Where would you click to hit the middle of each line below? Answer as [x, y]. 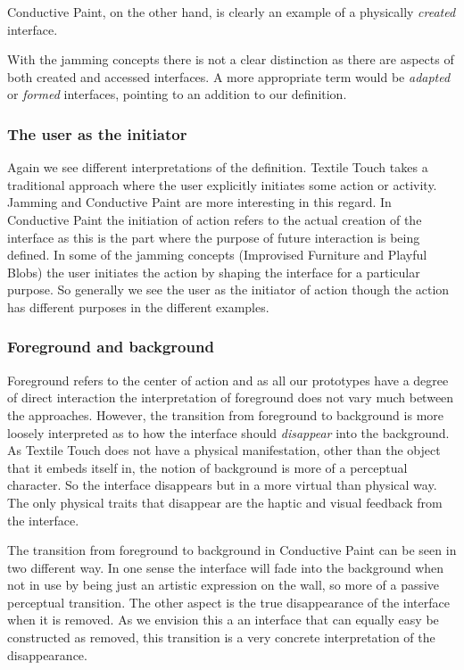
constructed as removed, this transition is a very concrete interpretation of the [221, 637]
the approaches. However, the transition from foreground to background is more [226, 414]
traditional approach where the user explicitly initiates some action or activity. [222, 184]
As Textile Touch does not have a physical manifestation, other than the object [224, 450]
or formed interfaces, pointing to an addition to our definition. [177, 94]
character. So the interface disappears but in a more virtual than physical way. [222, 485]
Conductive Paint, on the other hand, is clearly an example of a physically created [232, 12]
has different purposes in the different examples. [138, 306]
